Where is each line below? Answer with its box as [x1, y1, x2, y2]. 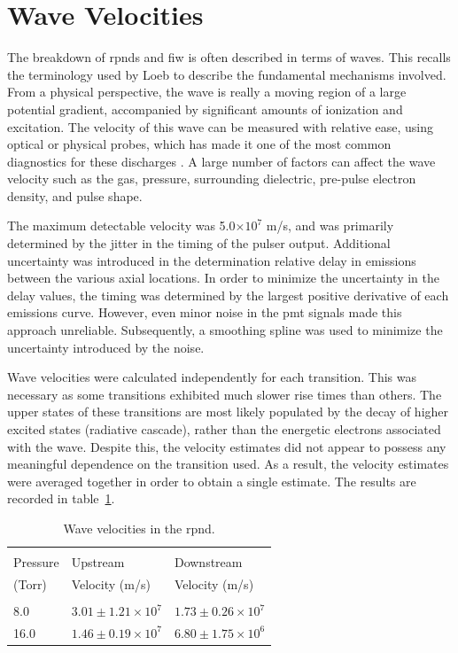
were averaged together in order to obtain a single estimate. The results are [7, 471, 416, 490]
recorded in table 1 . [7, 489, 115, 508]
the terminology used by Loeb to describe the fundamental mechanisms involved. [7, 65, 446, 83]
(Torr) [13, 574, 47, 593]
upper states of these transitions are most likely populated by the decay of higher [7, 402, 449, 421]
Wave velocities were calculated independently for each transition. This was [7, 368, 417, 386]
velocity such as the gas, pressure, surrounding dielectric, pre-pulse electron [7, 169, 416, 188]
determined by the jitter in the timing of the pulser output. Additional [7, 234, 391, 253]
